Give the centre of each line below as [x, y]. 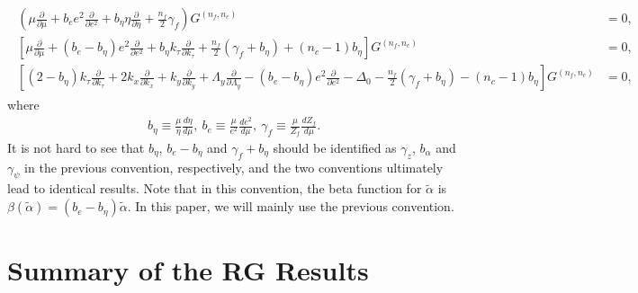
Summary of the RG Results [188, 270]
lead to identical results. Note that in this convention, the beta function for [215, 188]
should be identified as [335, 147]
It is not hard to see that [76, 147]
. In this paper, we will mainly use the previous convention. [291, 206]
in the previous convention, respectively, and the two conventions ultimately [234, 167]
